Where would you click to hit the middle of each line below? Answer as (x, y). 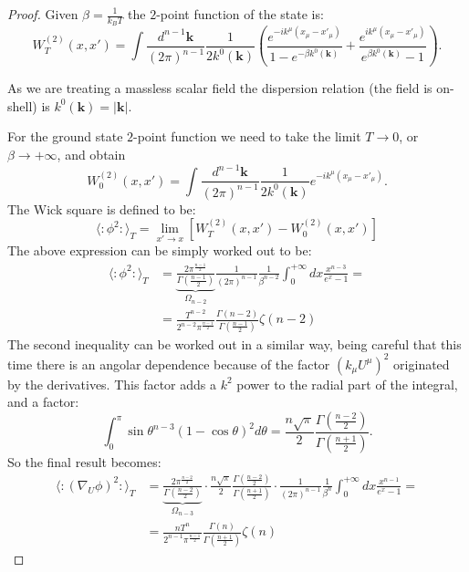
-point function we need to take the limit (247, 136)
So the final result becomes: (84, 461)
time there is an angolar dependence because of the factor (169, 364)
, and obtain (91, 155)
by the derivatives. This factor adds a (112, 384)
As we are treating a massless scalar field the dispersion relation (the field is (220, 88)
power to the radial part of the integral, (347, 384)
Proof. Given (43, 14)
